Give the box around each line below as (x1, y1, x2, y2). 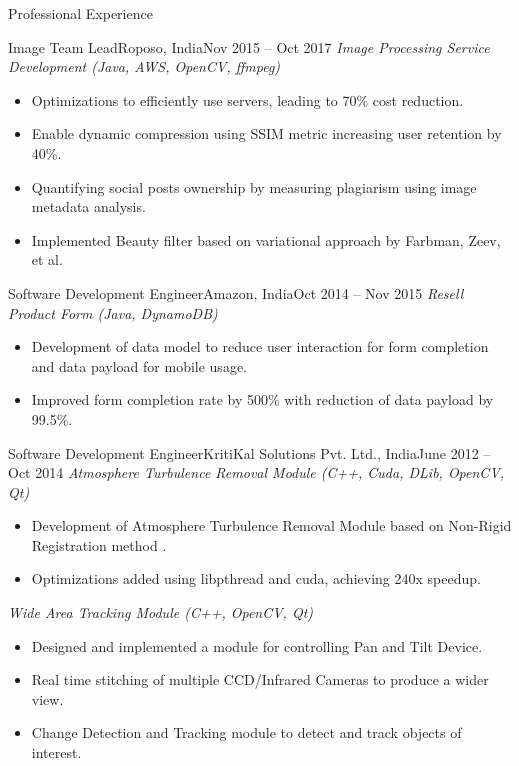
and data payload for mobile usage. (31, 355, 247, 376)
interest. (31, 742, 82, 763)
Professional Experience (8, 3, 153, 23)
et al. (31, 249, 63, 270)
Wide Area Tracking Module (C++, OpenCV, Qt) (8, 602, 314, 623)
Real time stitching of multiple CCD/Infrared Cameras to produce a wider (31, 669, 489, 690)
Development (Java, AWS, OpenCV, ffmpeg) (8, 56, 281, 77)
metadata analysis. (31, 196, 146, 217)
